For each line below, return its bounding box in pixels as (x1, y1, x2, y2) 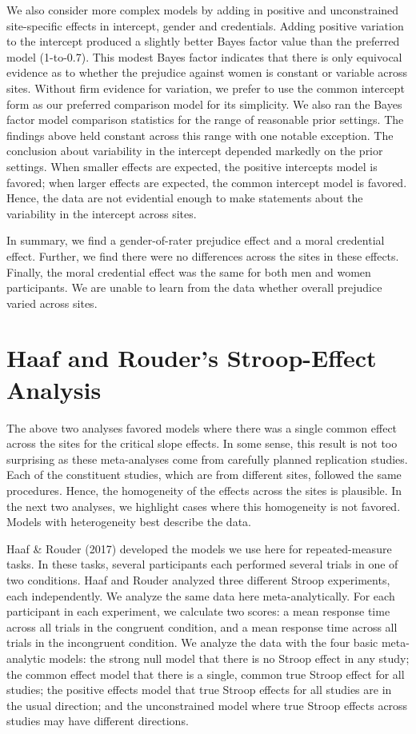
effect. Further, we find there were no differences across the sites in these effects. (6, 247, 399, 264)
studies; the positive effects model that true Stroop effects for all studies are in (6, 681, 392, 698)
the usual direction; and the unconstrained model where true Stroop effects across (6, 696, 408, 713)
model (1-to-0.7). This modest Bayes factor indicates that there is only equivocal (6, 48, 402, 65)
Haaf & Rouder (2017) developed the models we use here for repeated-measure (6, 540, 392, 556)
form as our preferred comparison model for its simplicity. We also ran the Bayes (6, 95, 402, 112)
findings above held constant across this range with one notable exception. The (6, 126, 394, 143)
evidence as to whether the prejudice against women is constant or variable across (6, 64, 408, 81)
